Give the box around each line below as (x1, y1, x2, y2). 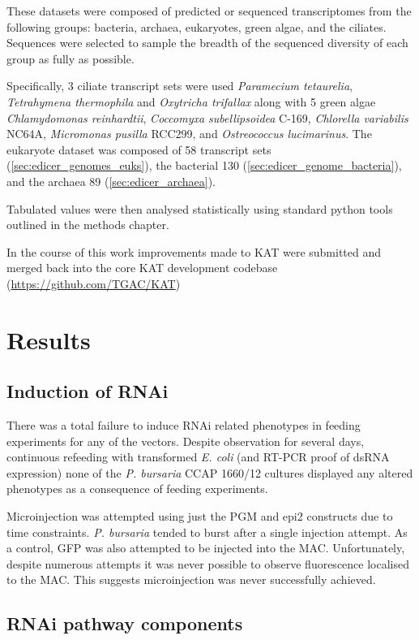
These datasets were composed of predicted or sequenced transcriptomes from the (6, 2, 412, 19)
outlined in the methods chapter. (6, 216, 169, 233)
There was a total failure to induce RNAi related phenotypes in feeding (6, 417, 361, 434)
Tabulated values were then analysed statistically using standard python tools (6, 200, 393, 217)
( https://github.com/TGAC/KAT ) (6, 275, 181, 292)
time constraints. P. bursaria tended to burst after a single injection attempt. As (6, 523, 408, 540)
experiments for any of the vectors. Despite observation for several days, (6, 432, 365, 449)
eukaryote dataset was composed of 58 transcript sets (6, 141, 271, 158)
